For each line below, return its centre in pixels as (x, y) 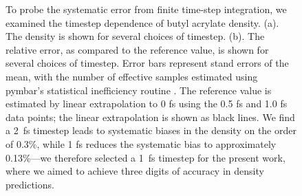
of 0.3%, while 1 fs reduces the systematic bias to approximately (141, 143)
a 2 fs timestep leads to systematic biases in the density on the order (151, 130)
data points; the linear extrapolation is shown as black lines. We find (150, 117)
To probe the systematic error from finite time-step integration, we (146, 9)
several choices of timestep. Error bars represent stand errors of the (147, 63)
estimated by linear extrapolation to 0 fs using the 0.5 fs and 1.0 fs (147, 104)
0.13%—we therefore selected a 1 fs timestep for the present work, (145, 157)
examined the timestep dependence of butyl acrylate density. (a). (142, 22)
